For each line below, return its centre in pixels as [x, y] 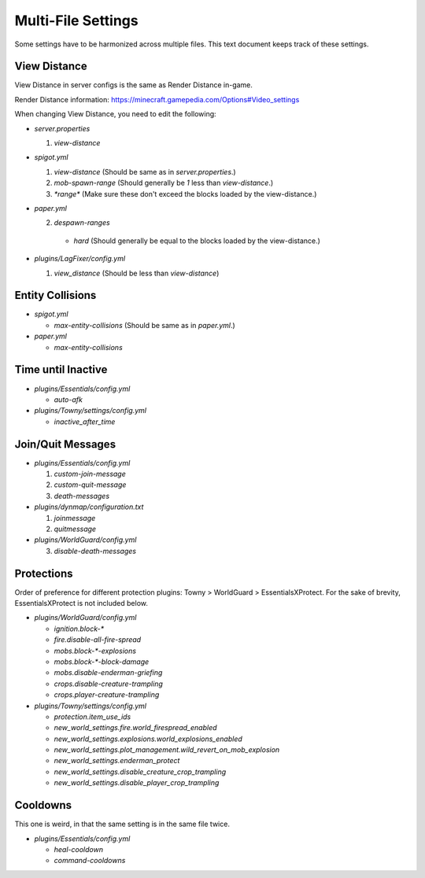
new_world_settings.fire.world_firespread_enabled [135, 728]
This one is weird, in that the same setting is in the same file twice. [122, 824]
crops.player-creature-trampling [107, 695]
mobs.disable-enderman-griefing [108, 673]
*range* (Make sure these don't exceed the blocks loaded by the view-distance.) [185, 194]
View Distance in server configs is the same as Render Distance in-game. [134, 85]
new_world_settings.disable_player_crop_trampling [137, 783]
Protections [44, 573]
